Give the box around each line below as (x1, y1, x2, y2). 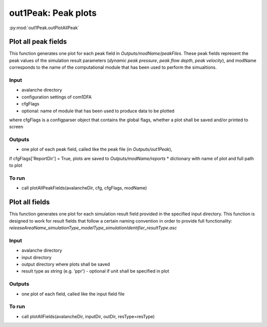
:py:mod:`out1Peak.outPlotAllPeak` (9, 25, 79, 31)
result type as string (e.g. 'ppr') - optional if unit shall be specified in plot (21, 268, 170, 274)
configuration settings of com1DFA (21, 94, 92, 100)
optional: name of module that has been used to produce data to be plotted (21, 108, 175, 114)
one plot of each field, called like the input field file (21, 291, 125, 297)
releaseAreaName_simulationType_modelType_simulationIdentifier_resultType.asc (9, 225, 178, 231)
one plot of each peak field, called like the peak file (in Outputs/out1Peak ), (21, 146, 173, 152)
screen (9, 124, 24, 130)
